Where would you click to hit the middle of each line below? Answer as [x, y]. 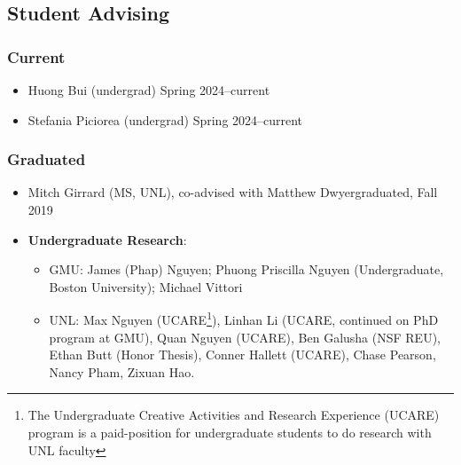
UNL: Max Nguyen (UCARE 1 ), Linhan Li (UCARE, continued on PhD [244, 319]
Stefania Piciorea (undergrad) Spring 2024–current [165, 119]
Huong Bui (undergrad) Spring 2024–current [149, 90]
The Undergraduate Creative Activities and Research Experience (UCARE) [234, 415]
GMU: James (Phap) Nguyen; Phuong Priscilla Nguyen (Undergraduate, [246, 269]
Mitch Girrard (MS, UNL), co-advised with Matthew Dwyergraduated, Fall [233, 192]
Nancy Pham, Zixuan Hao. [122, 371]
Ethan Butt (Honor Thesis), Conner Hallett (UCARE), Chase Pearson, [242, 355]
